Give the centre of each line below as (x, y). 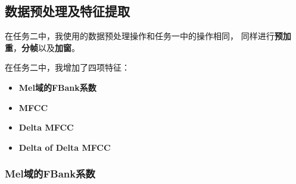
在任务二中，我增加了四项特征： (67, 67)
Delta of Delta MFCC (65, 147)
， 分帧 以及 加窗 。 (46, 47)
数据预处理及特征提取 (67, 11)
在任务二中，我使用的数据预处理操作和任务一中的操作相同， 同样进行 (140, 36)
